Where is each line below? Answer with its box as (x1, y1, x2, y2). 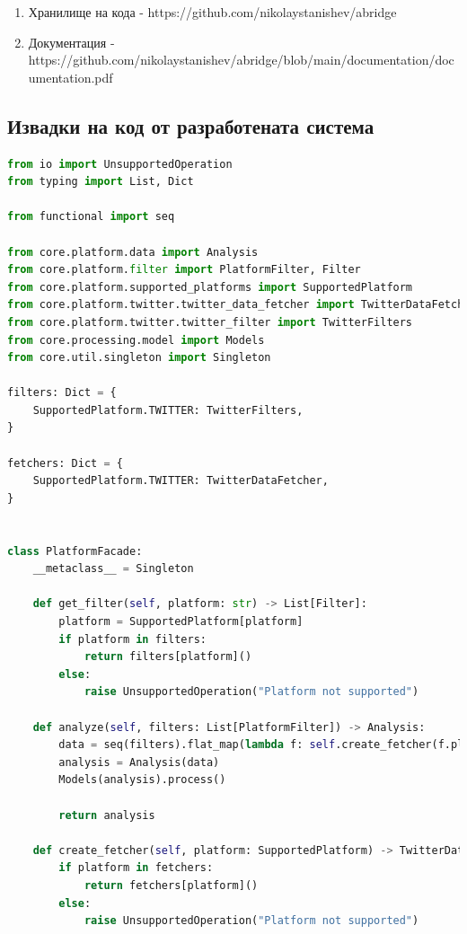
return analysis (58, 808, 155, 822)
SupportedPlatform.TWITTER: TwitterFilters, (32, 403, 304, 417)
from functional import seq (7, 210, 175, 224)
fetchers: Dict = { (7, 456, 123, 470)
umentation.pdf (28, 67, 113, 86)
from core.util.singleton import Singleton (7, 351, 271, 365)
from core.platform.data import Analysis (7, 245, 259, 259)
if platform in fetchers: (58, 861, 214, 875)
